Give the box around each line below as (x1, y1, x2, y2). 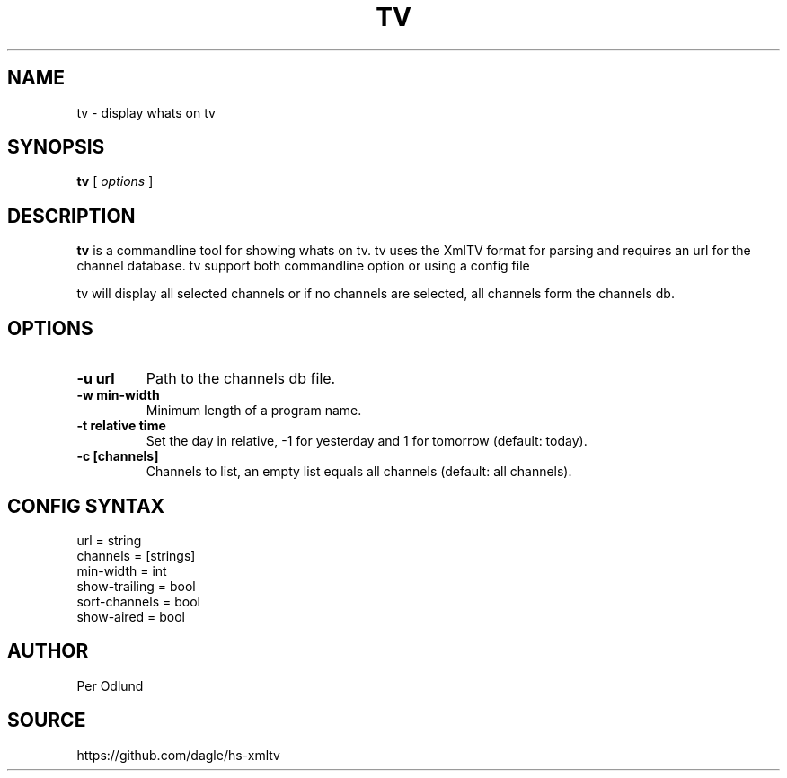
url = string (76, 532, 142, 548)
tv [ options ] (76, 173, 154, 190)
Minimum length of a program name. (146, 402, 362, 419)
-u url (76, 369, 115, 388)
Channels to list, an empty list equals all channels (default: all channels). (146, 464, 572, 480)
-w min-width (76, 387, 160, 403)
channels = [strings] (76, 547, 196, 563)
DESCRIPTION (7, 204, 136, 227)
